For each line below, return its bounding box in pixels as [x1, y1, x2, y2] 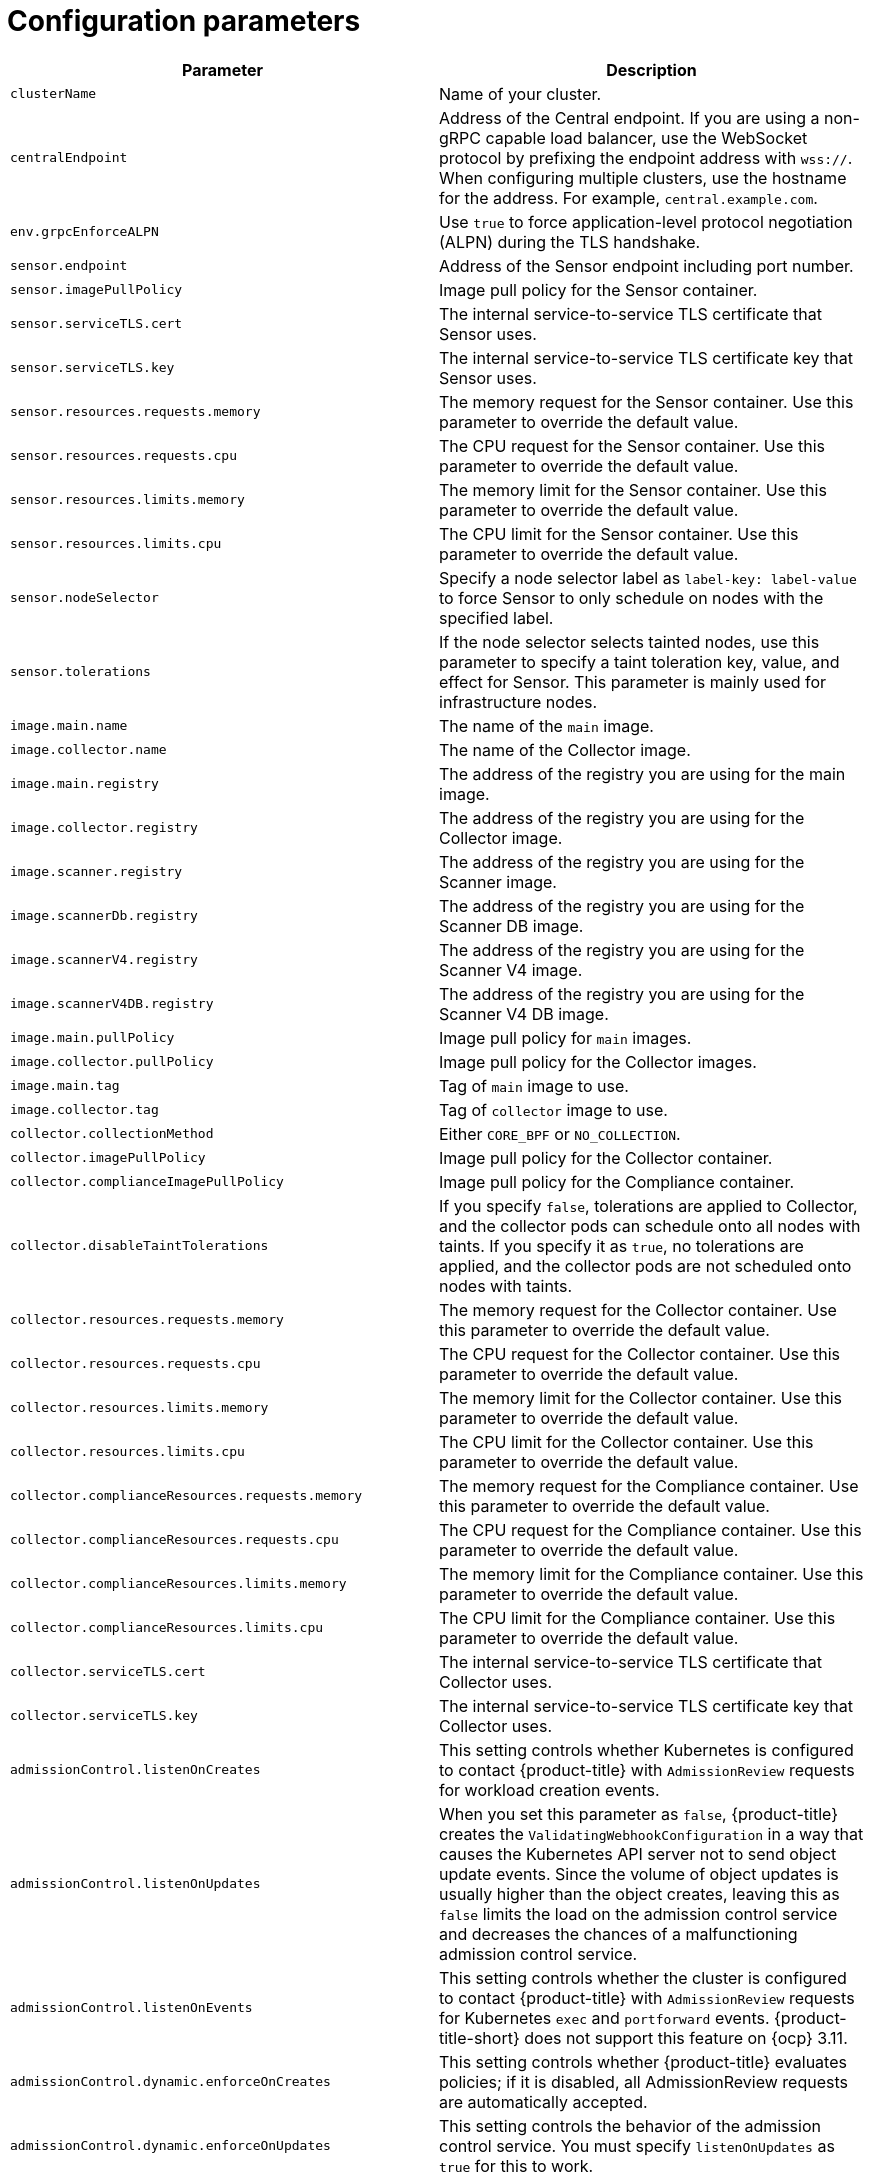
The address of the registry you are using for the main [439, 763, 846, 784]
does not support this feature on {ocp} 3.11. [524, 2027, 848, 2048]
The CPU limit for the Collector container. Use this [439, 1431, 814, 1452]
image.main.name [10, 718, 128, 734]
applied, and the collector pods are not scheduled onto [439, 1255, 852, 1276]
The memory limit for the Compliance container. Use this [439, 1563, 864, 1584]
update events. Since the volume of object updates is [439, 1863, 839, 1884]
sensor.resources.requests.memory [10, 404, 261, 420]
